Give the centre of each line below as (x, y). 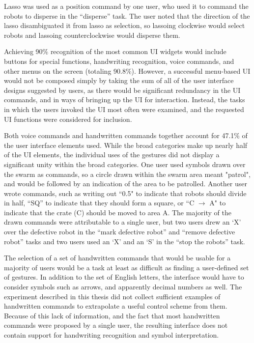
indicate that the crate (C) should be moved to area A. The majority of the (118, 212)
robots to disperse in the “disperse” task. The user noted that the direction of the (127, 15)
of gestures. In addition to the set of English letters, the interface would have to (124, 277)
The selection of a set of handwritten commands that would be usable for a (117, 258)
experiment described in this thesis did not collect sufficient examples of (112, 296)
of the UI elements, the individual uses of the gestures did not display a (112, 155)
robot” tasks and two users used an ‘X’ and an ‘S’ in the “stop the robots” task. (125, 241)
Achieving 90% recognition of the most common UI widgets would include (115, 51)
